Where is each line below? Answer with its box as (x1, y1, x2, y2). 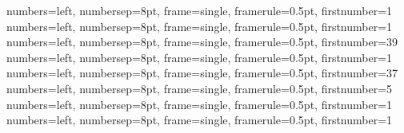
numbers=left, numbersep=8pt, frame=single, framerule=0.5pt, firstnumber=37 (6, 65, 398, 81)
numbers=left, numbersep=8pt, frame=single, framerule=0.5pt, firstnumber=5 (6, 80, 393, 96)
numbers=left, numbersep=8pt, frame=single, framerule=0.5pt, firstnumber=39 (6, 33, 398, 50)
